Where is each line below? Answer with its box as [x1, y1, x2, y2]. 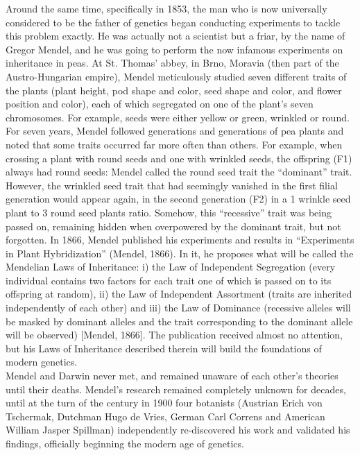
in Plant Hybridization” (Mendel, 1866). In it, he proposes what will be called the [6, 246, 354, 260]
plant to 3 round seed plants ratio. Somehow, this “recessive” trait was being [6, 205, 332, 219]
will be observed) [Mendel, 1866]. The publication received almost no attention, [6, 327, 343, 342]
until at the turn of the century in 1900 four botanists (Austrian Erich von [6, 395, 323, 410]
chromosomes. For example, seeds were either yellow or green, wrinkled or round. [6, 110, 350, 124]
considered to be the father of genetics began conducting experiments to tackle [6, 15, 341, 29]
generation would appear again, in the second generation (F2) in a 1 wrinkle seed [6, 191, 351, 206]
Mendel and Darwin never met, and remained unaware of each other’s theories [6, 368, 338, 383]
